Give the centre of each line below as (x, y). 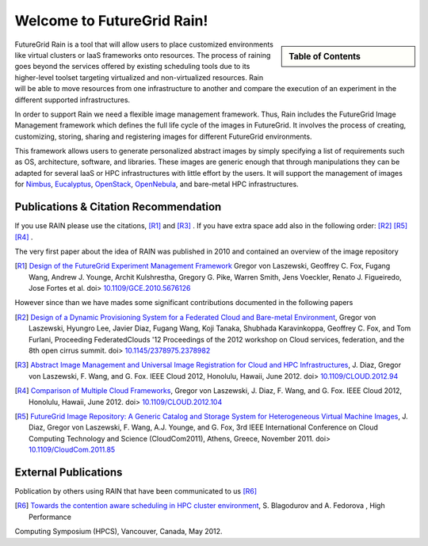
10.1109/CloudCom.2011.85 (72, 450)
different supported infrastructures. (73, 100)
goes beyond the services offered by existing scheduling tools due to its (132, 67)
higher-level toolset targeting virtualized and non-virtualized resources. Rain (139, 77)
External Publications (69, 472)
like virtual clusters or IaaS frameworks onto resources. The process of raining (143, 55)
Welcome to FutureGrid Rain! (111, 21)
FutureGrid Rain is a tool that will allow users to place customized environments (144, 44)
